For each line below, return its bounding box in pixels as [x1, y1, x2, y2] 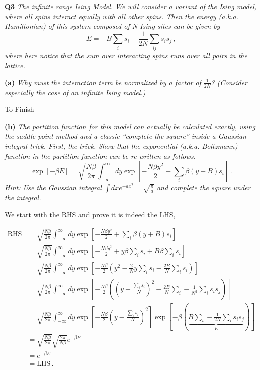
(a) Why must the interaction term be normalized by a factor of [5, 77, 201, 87]
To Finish [5, 104, 34, 114]
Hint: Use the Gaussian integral [5, 182, 102, 193]
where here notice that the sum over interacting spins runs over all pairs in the [5, 50, 247, 60]
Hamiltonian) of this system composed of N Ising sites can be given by [5, 21, 220, 31]
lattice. [5, 60, 25, 71]
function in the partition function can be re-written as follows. [5, 150, 196, 161]
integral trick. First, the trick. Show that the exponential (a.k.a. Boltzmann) [5, 140, 238, 151]
